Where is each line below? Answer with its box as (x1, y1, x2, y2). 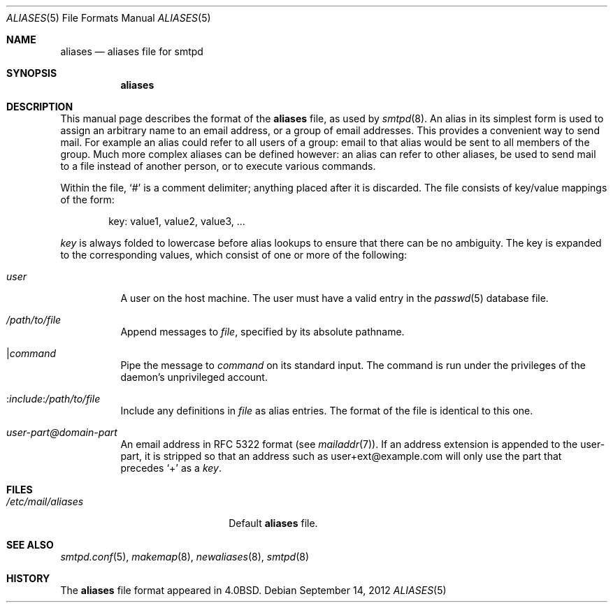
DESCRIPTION (6, 101, 73, 113)
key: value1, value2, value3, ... (108, 215, 245, 227)
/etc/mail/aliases (6, 495, 84, 507)
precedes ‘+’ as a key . (120, 462, 222, 474)
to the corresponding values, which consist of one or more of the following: (60, 249, 408, 261)
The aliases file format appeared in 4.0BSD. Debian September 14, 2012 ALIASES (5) (60, 584, 447, 596)
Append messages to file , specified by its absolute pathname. (120, 326, 405, 338)
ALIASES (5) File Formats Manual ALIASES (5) (6, 12, 211, 24)
